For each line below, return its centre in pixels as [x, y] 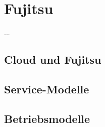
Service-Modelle [47, 89]
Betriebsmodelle [47, 118]
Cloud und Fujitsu [53, 59]
